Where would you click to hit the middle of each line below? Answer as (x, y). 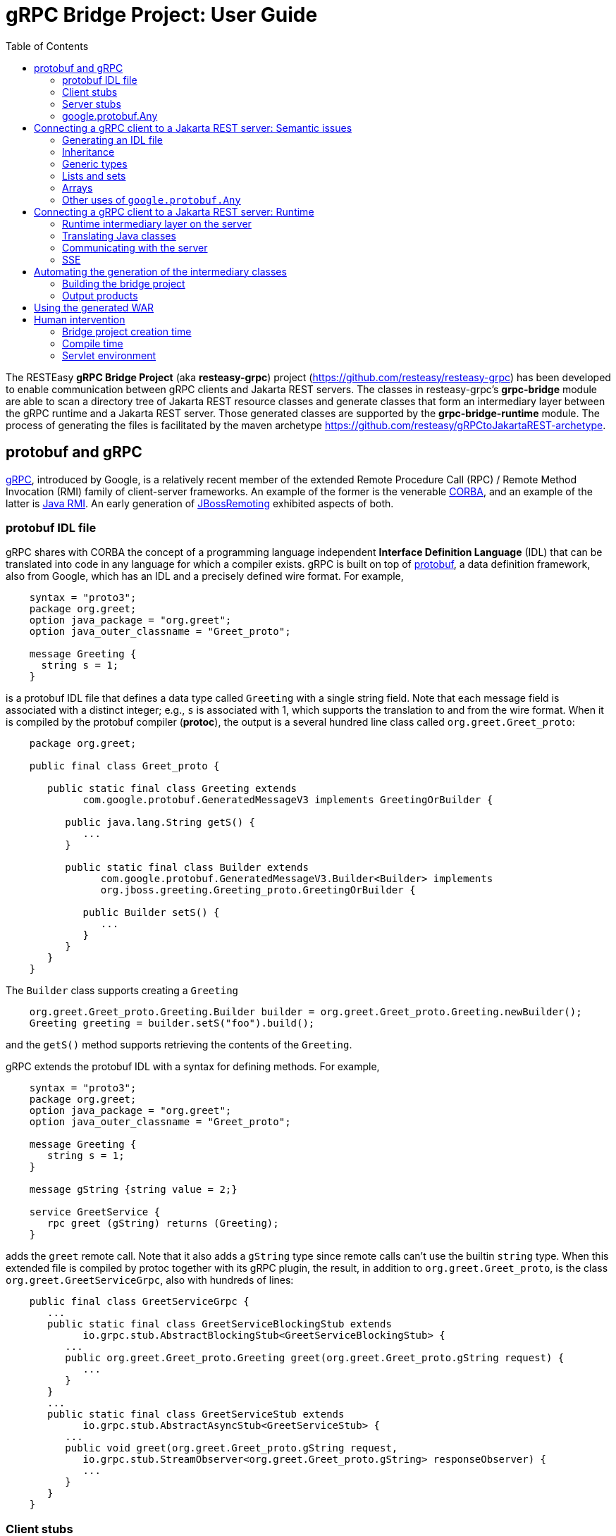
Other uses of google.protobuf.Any (152, 199)
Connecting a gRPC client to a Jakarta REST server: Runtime (174, 211)
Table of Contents (47, 46)
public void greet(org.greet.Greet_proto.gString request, (232, 1448)
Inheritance (88, 151)
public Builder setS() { (151, 913)
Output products (100, 295)
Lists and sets (94, 175)
